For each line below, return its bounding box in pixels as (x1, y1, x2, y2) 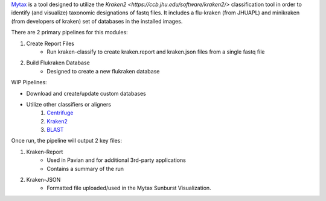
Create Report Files (26, 40, 75, 47)
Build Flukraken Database (26, 59, 90, 66)
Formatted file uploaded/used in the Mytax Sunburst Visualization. (46, 184, 211, 192)
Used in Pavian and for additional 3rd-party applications (46, 156, 187, 164)
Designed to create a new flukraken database (46, 67, 160, 75)
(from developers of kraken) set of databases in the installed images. (11, 17, 183, 25)
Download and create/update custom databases (26, 90, 146, 97)
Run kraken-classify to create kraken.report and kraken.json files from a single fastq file (46, 48, 265, 55)
